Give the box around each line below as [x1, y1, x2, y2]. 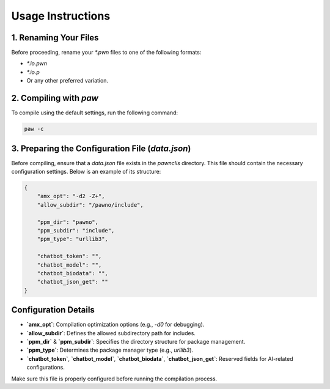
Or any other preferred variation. [26, 77, 109, 84]
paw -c [24, 125, 44, 133]
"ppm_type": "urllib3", [37, 235, 108, 243]
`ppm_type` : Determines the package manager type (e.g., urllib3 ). [26, 346, 194, 354]
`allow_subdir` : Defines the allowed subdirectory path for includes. [26, 329, 196, 336]
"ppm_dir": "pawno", [37, 218, 99, 226]
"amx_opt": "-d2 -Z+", [37, 193, 105, 200]
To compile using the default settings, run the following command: [11, 109, 178, 116]
